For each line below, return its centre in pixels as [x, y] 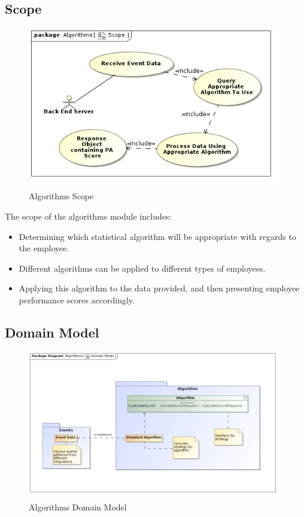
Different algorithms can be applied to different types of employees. [142, 268]
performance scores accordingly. [77, 299]
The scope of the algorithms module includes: [88, 216]
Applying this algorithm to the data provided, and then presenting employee [159, 288]
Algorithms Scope [61, 196]
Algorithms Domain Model [78, 507]
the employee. [44, 248]
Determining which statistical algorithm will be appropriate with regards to [157, 236]
